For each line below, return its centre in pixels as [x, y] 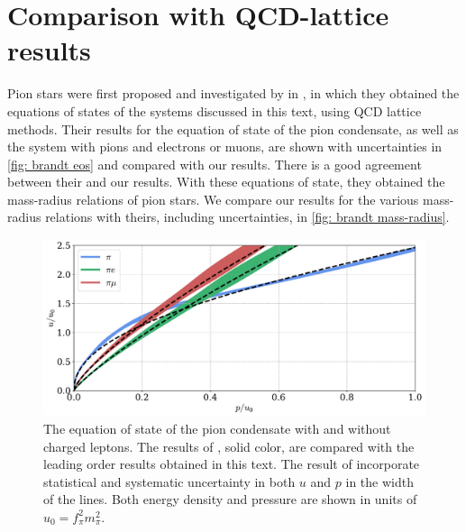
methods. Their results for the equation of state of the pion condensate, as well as [233, 128]
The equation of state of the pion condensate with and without [217, 428]
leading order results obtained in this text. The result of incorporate [232, 464]
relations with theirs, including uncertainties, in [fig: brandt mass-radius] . [247, 217]
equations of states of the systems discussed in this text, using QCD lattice [215, 110]
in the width [379, 481]
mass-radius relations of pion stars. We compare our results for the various [213, 199]
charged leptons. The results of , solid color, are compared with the [229, 446]
